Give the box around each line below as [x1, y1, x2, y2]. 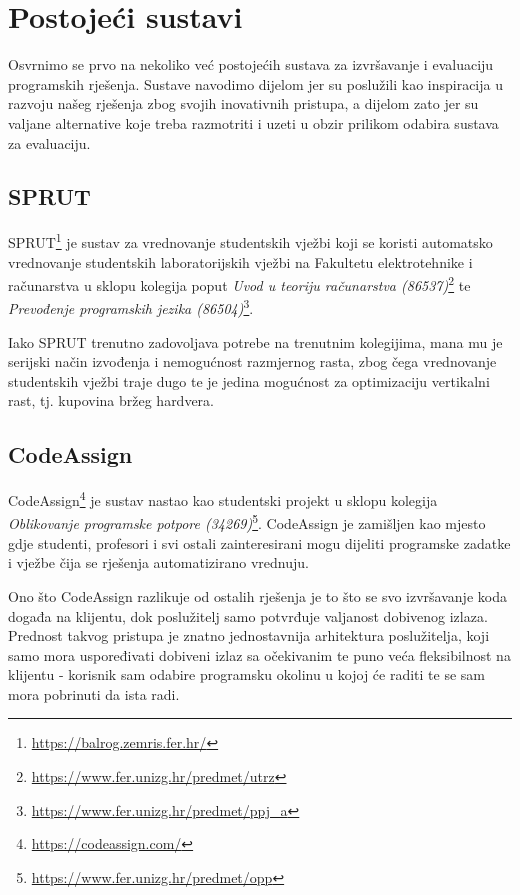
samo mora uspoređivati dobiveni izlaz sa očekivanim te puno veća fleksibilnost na [8, 644, 511, 665]
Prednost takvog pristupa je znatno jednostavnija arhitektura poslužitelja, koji [8, 625, 490, 646]
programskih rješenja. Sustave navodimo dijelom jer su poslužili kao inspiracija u [8, 73, 503, 94]
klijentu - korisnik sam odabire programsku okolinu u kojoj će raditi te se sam [8, 664, 485, 685]
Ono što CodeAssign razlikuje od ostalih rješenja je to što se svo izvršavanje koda [8, 585, 507, 606]
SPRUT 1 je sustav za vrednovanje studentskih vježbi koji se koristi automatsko [8, 229, 493, 252]
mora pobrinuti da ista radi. [8, 683, 180, 704]
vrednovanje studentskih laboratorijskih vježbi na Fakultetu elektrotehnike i [8, 251, 473, 272]
